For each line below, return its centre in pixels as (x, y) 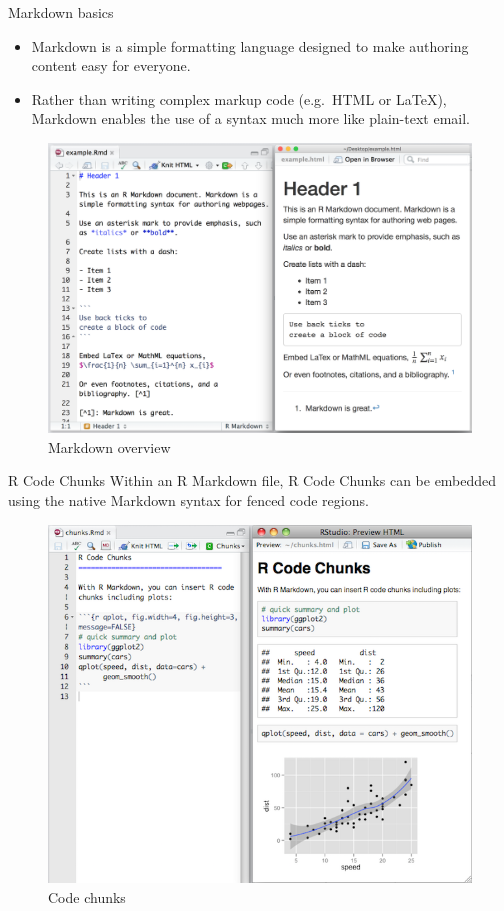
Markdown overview (109, 446)
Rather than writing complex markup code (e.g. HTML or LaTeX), (239, 98)
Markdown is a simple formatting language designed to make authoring (250, 45)
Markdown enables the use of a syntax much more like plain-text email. (250, 118)
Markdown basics (61, 12)
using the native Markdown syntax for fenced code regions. (188, 500)
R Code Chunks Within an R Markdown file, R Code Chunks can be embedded (252, 480)
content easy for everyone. (111, 65)
